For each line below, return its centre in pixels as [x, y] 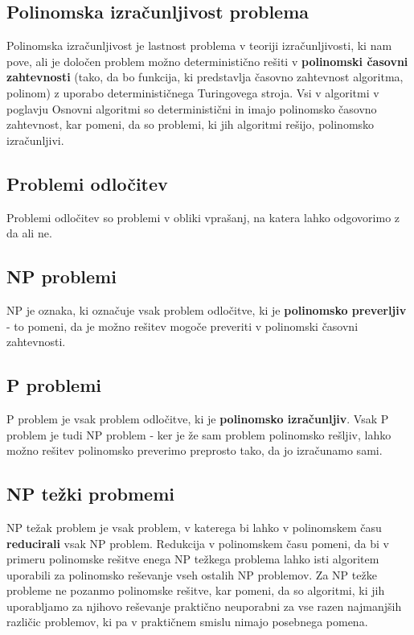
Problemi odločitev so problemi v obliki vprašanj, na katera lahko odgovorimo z [203, 217]
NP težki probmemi [90, 494]
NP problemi [61, 276]
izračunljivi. [35, 140]
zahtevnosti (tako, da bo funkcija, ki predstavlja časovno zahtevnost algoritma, [205, 77]
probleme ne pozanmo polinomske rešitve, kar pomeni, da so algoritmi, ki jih [196, 590]
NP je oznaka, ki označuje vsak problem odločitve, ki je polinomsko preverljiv [207, 309]
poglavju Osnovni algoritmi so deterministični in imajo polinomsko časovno [192, 108]
